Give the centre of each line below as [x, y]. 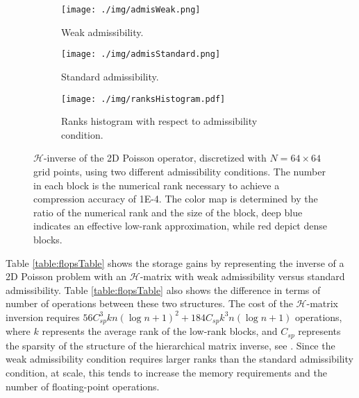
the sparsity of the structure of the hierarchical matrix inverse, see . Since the [170, 345]
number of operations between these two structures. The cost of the [149, 303]
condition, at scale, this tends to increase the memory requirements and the [166, 372]
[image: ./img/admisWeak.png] [131, 10]
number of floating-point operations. [83, 386]
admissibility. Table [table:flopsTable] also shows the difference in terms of [163, 289]
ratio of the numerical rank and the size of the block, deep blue [168, 212]
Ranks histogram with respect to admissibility [159, 121]
